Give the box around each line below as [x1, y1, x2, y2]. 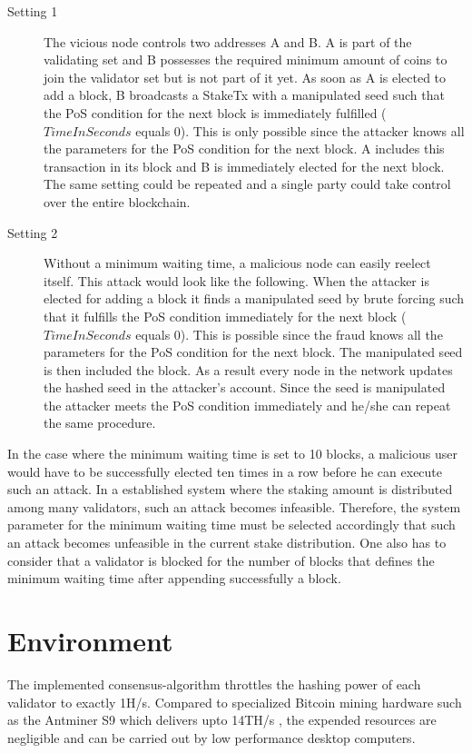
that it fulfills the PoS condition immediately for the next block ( [44, 306, 407, 325]
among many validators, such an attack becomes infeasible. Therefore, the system [7, 497, 461, 516]
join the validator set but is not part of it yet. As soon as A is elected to [44, 67, 447, 86]
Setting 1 [7, 2, 58, 20]
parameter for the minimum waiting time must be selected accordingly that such [7, 515, 456, 534]
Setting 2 [7, 223, 58, 242]
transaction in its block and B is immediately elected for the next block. [44, 156, 445, 175]
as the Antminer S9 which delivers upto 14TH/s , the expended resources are [7, 710, 437, 729]
